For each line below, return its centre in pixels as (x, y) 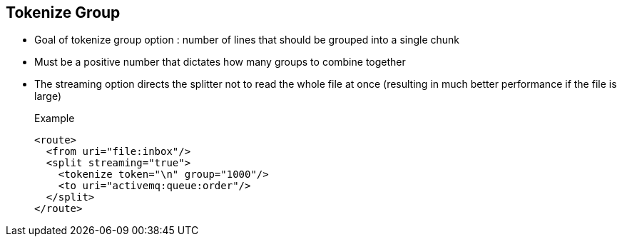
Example (55, 119)
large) (48, 96)
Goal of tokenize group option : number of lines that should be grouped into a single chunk (247, 40)
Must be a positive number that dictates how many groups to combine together (220, 62)
